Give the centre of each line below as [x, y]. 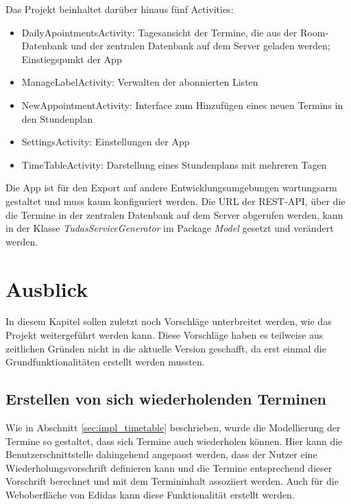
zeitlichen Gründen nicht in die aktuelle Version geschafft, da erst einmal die [166, 348]
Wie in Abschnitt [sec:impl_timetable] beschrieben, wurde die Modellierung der [173, 428]
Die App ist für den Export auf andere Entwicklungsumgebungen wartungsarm [171, 188]
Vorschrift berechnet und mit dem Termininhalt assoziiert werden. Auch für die [172, 481]
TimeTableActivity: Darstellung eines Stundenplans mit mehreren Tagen [174, 164]
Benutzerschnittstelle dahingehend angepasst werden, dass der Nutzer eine [161, 454]
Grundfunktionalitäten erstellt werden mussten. [105, 362]
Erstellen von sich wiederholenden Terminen [166, 399]
